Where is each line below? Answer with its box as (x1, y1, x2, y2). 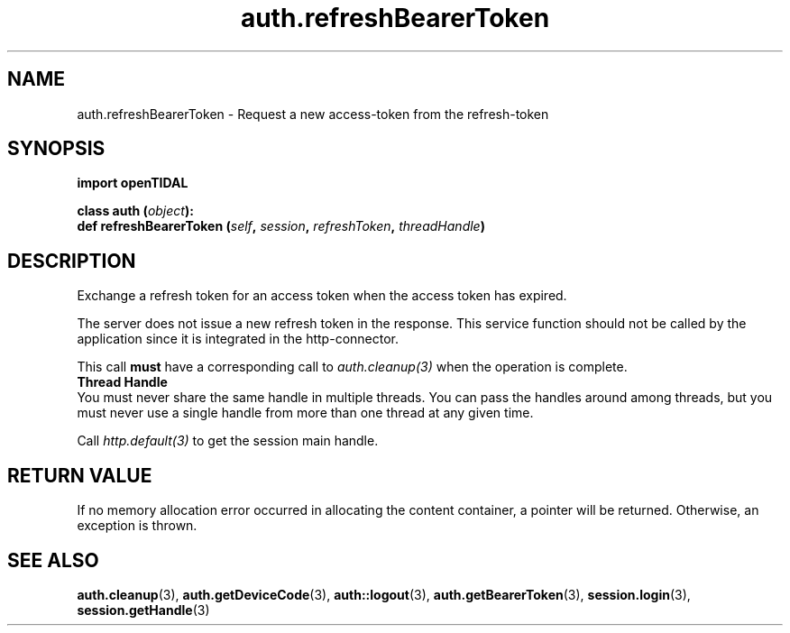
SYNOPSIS (7, 137, 106, 161)
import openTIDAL (77, 175, 188, 191)
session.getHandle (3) (77, 601, 210, 618)
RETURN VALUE (7, 463, 152, 487)
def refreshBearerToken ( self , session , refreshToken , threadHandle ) (77, 218, 485, 234)
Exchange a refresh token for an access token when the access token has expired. (77, 288, 567, 304)
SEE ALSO (7, 548, 99, 572)
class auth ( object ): (77, 203, 194, 219)
